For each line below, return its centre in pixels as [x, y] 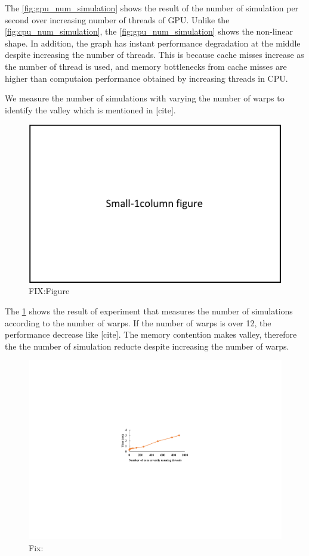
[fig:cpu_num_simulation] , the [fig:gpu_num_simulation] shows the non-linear [149, 31]
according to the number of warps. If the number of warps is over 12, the [138, 322]
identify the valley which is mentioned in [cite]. [90, 109]
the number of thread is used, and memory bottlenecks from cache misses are [146, 66]
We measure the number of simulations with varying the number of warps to [145, 98]
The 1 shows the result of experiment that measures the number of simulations [149, 311]
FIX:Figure [49, 291]
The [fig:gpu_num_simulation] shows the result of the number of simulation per [152, 8]
